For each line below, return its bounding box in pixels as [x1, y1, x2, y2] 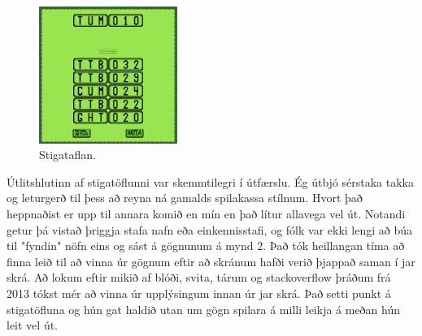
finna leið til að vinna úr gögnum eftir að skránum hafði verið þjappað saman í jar [7, 252, 415, 269]
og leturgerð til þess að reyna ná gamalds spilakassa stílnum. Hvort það [7, 189, 363, 206]
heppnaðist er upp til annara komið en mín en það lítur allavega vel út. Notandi [7, 205, 406, 222]
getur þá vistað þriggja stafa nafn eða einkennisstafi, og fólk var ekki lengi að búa [7, 221, 413, 238]
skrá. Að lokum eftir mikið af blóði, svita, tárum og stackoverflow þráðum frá [7, 269, 391, 286]
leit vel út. [7, 317, 58, 334]
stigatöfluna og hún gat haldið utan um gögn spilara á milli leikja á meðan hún [7, 300, 401, 317]
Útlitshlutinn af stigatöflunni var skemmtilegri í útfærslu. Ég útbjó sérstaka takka [7, 173, 414, 190]
